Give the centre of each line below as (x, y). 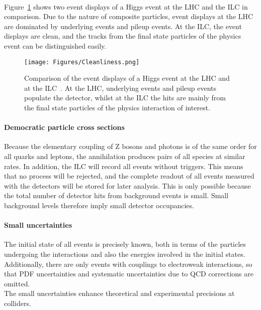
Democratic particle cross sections (64, 127)
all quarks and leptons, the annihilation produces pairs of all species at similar (125, 156)
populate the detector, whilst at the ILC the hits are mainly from (125, 98)
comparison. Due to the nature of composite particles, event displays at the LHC (129, 16)
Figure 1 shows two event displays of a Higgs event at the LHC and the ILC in (126, 6)
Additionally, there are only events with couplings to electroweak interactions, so (128, 264)
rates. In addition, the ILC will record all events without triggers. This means (124, 166)
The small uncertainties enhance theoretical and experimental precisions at (119, 293)
